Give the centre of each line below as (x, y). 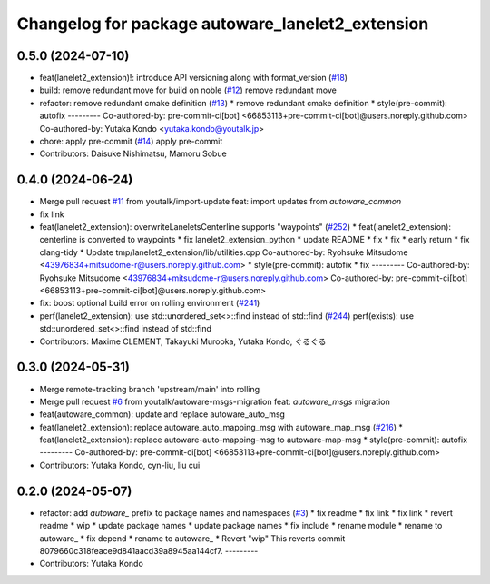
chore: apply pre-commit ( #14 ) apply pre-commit (131, 142)
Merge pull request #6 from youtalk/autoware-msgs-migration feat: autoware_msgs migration (215, 401)
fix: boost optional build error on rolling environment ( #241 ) (150, 303)
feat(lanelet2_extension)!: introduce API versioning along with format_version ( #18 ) (194, 78)
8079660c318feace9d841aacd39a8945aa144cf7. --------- (149, 550)
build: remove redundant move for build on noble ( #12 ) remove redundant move (188, 90)
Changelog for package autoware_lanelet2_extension (223, 24)
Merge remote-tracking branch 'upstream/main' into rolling (150, 389)
